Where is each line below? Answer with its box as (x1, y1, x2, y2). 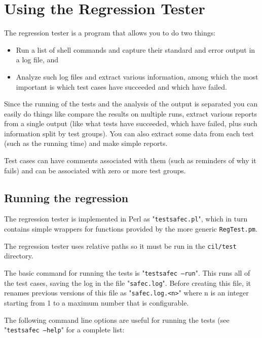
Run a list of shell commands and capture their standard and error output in (16, 44, 255, 55)
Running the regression (4, 190, 129, 205)
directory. (4, 250, 33, 261)
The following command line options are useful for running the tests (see (4, 314, 230, 325)
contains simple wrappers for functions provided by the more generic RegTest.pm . (4, 223, 257, 234)
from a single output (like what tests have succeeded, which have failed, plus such (4, 118, 257, 129)
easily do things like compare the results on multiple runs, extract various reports (4, 108, 257, 119)
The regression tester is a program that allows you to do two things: (4, 27, 216, 38)
